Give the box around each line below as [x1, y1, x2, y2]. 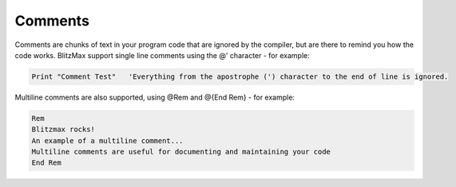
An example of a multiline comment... [31, 136, 184, 145]
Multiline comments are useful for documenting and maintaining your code [31, 147, 331, 157]
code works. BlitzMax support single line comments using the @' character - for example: [14, 50, 311, 60]
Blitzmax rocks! [31, 125, 96, 134]
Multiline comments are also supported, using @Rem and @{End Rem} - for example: [14, 92, 295, 102]
